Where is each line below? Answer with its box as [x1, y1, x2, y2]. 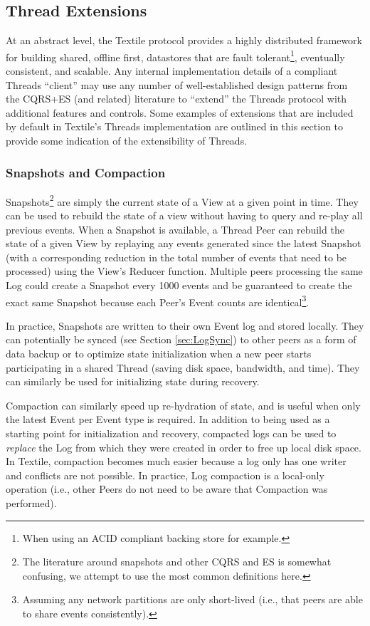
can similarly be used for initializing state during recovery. [6, 374, 260, 389]
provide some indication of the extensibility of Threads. [6, 133, 248, 148]
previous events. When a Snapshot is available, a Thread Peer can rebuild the [6, 221, 344, 236]
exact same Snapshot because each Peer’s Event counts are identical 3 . [6, 292, 310, 309]
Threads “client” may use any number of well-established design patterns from [6, 77, 348, 92]
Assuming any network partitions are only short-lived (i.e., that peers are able [22, 592, 363, 607]
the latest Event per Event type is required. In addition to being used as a [6, 412, 330, 427]
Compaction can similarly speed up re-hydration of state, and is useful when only [6, 397, 361, 412]
